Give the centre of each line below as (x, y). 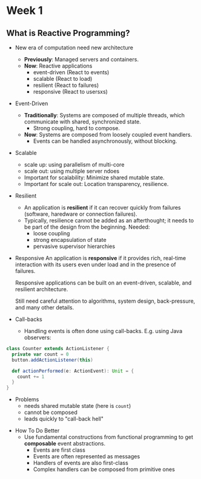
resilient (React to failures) (66, 85)
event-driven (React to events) (71, 72)
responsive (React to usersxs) (70, 91)
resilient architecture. (41, 289)
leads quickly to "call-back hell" (64, 419)
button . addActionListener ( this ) (53, 360)
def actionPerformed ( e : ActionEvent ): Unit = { (73, 371)
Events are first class (59, 450)
